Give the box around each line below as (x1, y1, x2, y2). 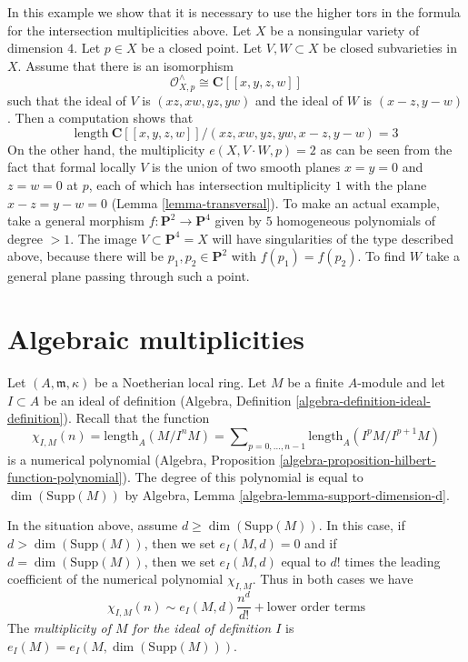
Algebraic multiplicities (7, 320, 305, 357)
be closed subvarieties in (323, 38, 457, 57)
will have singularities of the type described (212, 228, 453, 247)
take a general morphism (7, 211, 145, 230)
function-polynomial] (7, 467, 123, 486)
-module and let (357, 373, 446, 392)
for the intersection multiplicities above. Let (7, 20, 252, 39)
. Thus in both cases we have (252, 569, 413, 588)
